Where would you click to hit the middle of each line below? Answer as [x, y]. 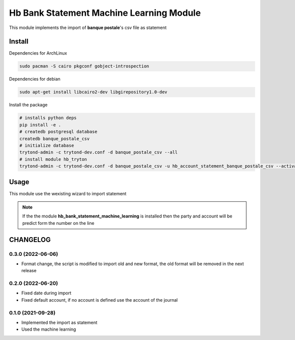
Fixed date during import [46, 293]
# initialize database [47, 145]
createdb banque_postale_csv [55, 139]
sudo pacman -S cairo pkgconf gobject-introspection [84, 66]
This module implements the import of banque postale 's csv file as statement [88, 28]
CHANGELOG [30, 239]
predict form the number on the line [58, 223]
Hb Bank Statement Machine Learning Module [105, 13]
